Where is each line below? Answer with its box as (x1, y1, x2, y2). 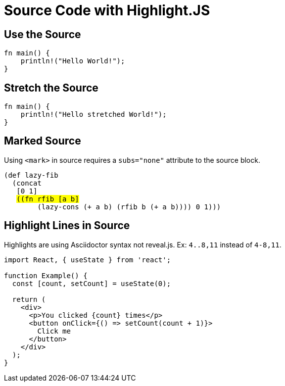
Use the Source (4, 28, 81, 41)
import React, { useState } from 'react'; (4, 255, 171, 264)
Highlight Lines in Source (4, 219, 130, 232)
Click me (37, 327, 71, 335)
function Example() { (4, 271, 88, 280)
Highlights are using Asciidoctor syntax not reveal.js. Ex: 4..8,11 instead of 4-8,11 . (4, 240, 282, 249)
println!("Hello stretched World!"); (20, 110, 167, 119)
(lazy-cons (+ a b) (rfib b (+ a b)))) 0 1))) (37, 202, 221, 211)
